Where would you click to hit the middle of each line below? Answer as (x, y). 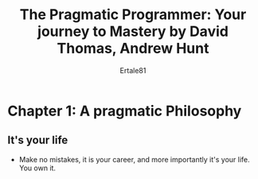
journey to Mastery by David (133, 31)
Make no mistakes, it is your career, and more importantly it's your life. (134, 159)
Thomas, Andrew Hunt (133, 49)
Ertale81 (133, 70)
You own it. (37, 168)
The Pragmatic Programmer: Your (133, 15)
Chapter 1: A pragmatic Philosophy (125, 111)
